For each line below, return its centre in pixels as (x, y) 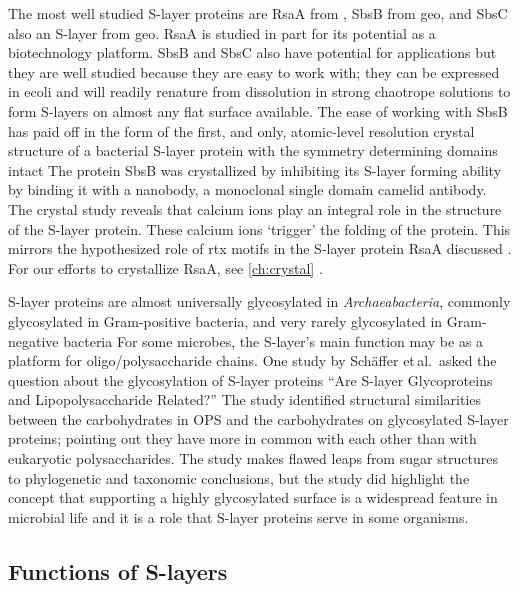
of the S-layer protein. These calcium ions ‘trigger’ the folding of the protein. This (259, 228)
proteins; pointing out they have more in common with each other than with (242, 438)
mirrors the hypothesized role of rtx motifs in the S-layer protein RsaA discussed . (260, 248)
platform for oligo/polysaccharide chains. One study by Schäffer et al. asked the (252, 360)
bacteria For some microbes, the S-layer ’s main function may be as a (273, 340)
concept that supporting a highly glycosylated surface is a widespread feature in (253, 497)
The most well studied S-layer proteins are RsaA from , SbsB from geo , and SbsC (258, 13)
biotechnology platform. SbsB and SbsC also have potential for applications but (252, 52)
